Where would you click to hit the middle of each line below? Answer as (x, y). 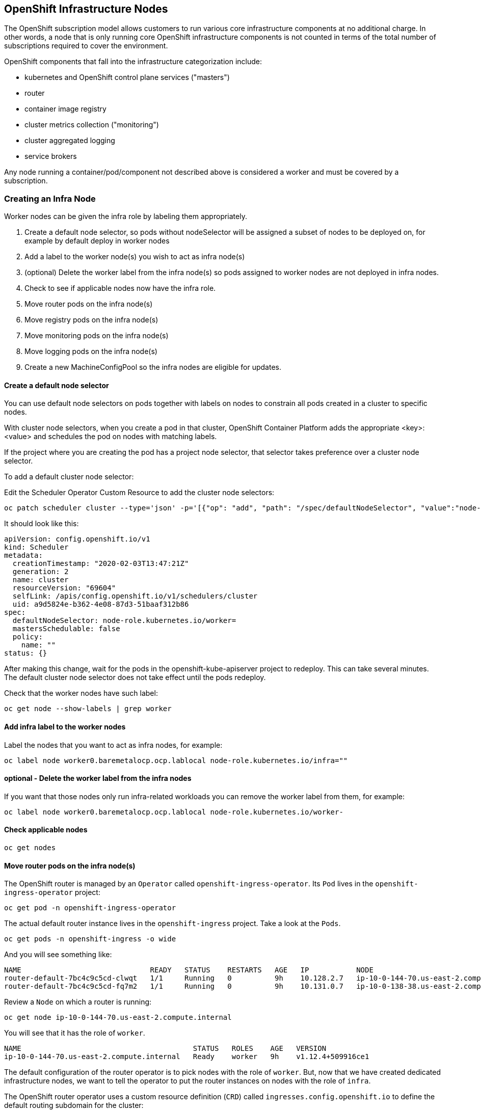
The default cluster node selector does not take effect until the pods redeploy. (135, 678)
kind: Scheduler (36, 547)
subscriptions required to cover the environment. (86, 46)
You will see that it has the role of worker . (75, 1033)
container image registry (65, 109)
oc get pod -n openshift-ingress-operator (90, 908)
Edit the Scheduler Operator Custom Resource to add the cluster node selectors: (139, 493)
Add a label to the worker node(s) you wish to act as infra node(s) (135, 257)
